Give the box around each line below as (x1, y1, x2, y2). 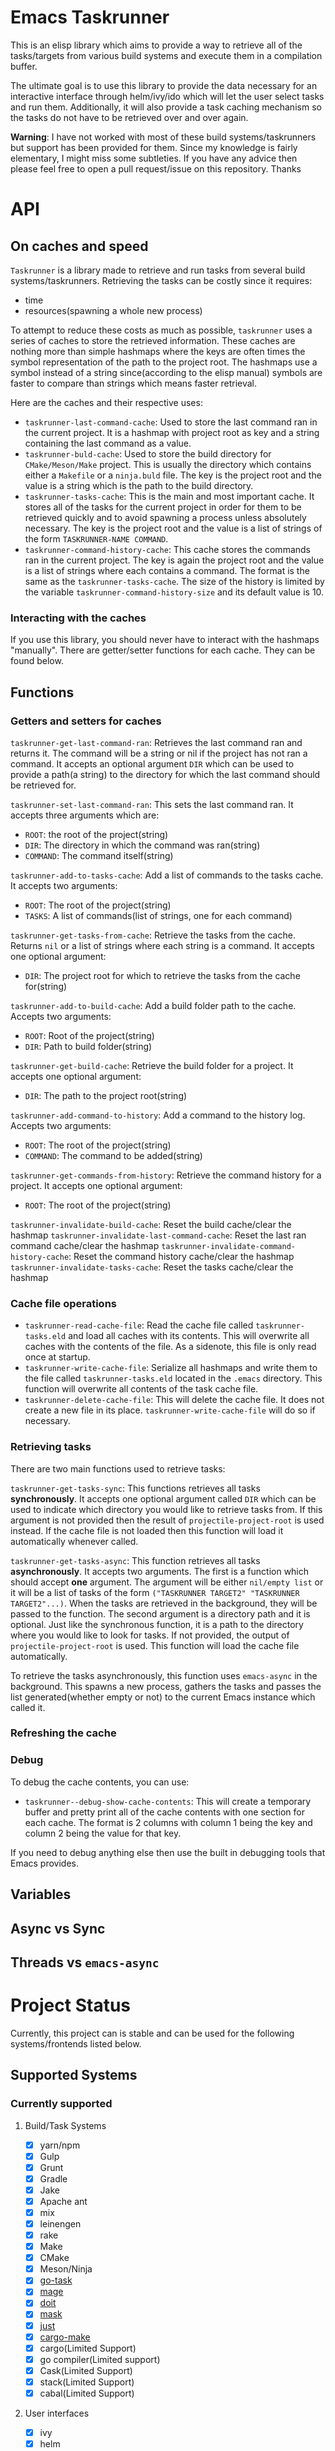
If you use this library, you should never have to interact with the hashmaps (10, 634, 320, 646)
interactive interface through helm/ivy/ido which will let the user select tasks (10, 90, 325, 102)
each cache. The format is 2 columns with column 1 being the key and (24, 1816, 313, 1828)
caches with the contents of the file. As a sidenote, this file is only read (24, 1341, 317, 1353)
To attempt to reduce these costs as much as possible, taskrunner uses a (10, 324, 313, 336)
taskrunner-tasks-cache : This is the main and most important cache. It (24, 490, 315, 502)
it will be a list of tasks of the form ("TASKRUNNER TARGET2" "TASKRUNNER (10, 1586, 300, 1598)
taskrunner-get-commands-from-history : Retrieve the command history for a (10, 1169, 322, 1181)
